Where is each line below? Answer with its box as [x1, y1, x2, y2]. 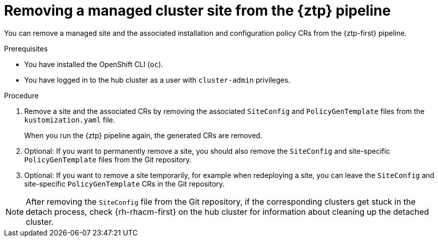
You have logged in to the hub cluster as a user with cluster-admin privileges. [24, 75, 291, 84]
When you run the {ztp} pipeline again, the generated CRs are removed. [24, 131, 262, 140]
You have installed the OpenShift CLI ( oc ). [24, 59, 163, 69]
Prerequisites [4, 44, 48, 53]
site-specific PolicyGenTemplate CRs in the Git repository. [24, 179, 225, 188]
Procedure [4, 91, 39, 100]
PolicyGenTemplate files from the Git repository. [24, 155, 192, 164]
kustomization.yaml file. [24, 115, 115, 124]
